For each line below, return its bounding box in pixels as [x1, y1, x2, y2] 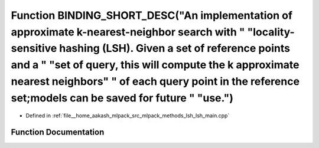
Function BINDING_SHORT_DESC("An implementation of [11, 9, 292, 22]
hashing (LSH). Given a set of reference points [59, 42, 291, 55]
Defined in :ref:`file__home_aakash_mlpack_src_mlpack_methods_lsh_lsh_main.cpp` [25, 112, 230, 119]
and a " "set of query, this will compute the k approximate [11, 58, 300, 72]
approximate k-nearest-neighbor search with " [11, 25, 245, 38]
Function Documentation [11, 127, 105, 137]
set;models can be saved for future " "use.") [11, 91, 233, 104]
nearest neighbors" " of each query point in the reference [11, 74, 300, 88]
